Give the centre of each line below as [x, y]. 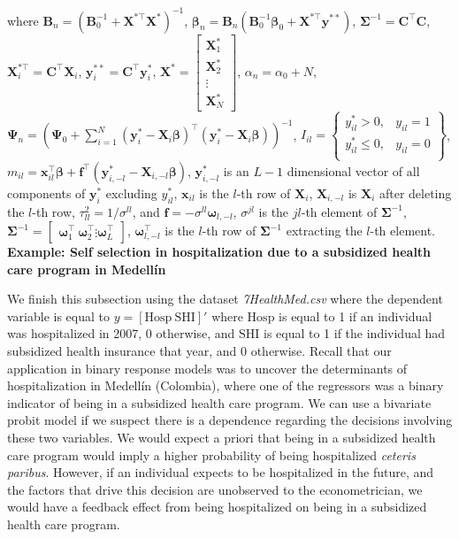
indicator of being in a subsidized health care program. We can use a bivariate [219, 402]
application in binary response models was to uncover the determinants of [207, 368]
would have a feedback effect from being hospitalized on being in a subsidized [217, 507]
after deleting [415, 192]
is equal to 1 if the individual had [354, 333]
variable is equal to [59, 316]
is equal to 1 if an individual [356, 316]
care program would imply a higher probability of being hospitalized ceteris [211, 454]
